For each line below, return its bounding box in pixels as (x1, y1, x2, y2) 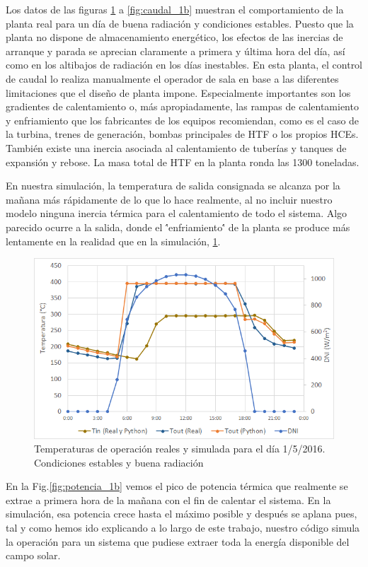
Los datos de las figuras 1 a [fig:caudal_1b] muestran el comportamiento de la (6, 2, 344, 16)
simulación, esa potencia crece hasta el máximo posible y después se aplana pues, (6, 506, 357, 521)
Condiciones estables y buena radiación (34, 455, 204, 469)
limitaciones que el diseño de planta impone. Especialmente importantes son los (6, 85, 351, 100)
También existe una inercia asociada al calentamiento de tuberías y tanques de (6, 140, 347, 155)
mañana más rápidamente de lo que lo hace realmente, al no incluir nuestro (6, 192, 333, 206)
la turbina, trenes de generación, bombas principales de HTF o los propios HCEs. (6, 127, 359, 141)
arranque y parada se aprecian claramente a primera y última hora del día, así (6, 43, 345, 58)
